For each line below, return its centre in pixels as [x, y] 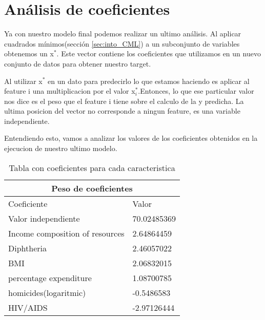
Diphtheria [27, 248]
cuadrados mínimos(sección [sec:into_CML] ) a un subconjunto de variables [122, 43]
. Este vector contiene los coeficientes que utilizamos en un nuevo [159, 54]
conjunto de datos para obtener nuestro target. [78, 63]
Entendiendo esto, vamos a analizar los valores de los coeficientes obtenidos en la [131, 138]
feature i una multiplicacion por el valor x [70, 91]
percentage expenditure [50, 278]
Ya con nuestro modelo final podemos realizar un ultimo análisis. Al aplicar [123, 34]
